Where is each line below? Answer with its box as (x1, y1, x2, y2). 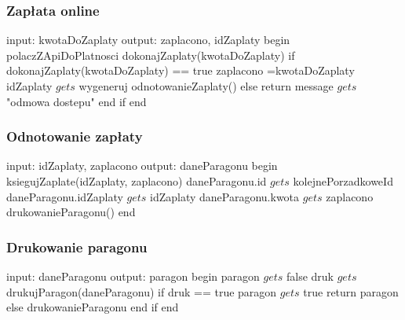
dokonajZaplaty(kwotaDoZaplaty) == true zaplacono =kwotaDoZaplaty (6, 62, 355, 79)
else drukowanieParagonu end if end (6, 299, 179, 315)
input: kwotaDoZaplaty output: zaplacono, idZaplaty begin (6, 31, 290, 48)
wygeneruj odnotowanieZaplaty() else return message (78, 78, 334, 94)
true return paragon (303, 283, 399, 300)
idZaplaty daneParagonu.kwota (150, 188, 300, 204)
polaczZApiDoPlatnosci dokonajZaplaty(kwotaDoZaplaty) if (6, 46, 295, 63)
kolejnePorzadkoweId (293, 173, 393, 189)
